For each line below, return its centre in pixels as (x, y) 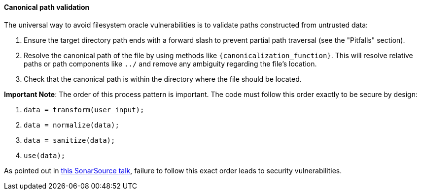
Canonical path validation (47, 7)
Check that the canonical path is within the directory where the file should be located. (163, 79)
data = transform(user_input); (84, 110)
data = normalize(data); (71, 125)
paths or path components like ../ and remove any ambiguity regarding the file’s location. (170, 64)
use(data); (45, 155)
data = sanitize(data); (70, 140)
